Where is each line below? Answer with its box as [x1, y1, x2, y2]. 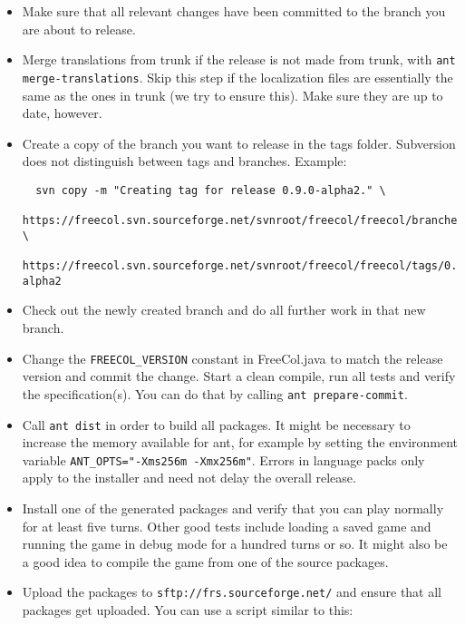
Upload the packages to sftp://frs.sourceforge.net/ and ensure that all [22, 582, 442, 601]
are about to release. [22, 19, 136, 38]
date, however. [22, 103, 102, 122]
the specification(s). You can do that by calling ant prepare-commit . [22, 384, 408, 403]
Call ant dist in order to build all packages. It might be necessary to [22, 415, 411, 434]
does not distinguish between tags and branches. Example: [22, 151, 347, 171]
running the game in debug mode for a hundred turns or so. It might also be [22, 534, 448, 553]
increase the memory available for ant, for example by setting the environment [22, 433, 459, 452]
